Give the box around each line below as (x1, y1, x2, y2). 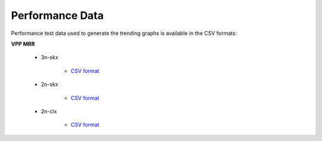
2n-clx (41, 107, 57, 115)
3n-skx (41, 54, 59, 61)
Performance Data (11, 9, 104, 22)
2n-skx (41, 81, 58, 88)
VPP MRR (11, 40, 35, 47)
